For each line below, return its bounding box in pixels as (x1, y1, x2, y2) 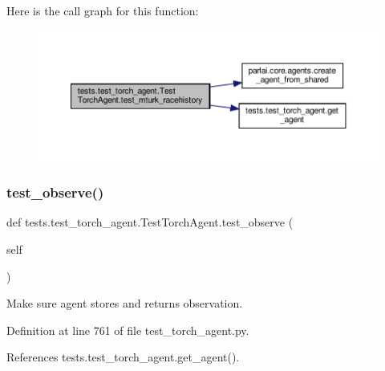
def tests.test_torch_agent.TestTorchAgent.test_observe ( (6, 214, 294, 230)
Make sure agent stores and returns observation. (6, 295, 243, 312)
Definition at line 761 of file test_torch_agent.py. (6, 321, 249, 338)
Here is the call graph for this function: (6, 2, 199, 18)
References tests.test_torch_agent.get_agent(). (6, 349, 240, 365)
